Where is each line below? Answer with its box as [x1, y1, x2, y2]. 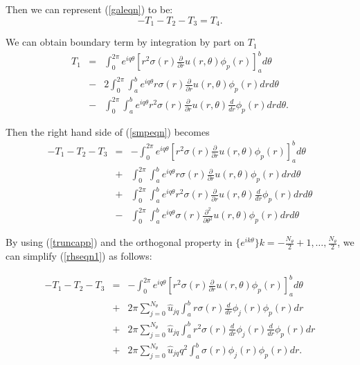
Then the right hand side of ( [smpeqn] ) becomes [6, 124, 210, 139]
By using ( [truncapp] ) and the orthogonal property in [6, 235, 233, 249]
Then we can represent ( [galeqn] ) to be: [6, 2, 173, 16]
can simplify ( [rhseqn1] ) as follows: [6, 248, 152, 262]
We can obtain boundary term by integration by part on [6, 35, 245, 49]
